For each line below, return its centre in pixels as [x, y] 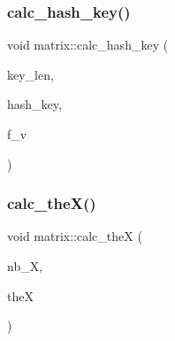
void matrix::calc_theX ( [75, 236]
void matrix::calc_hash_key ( [88, 45]
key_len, [30, 74]
